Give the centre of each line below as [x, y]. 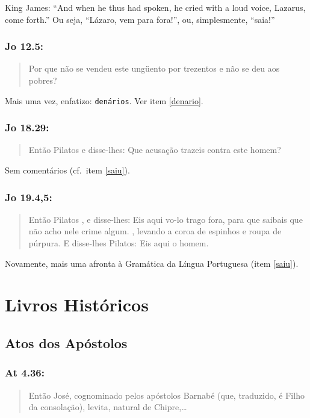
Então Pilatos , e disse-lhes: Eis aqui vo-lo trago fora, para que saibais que [166, 219]
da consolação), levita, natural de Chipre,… [108, 407]
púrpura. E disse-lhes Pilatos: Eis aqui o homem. [119, 243]
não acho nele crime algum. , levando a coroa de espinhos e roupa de [155, 231]
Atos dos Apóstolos [66, 343]
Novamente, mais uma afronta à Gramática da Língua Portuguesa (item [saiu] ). [152, 263]
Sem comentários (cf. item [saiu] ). [67, 170]
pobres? [43, 80]
